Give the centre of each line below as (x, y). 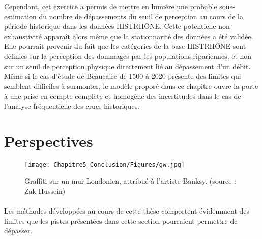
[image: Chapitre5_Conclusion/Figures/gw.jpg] (105, 165)
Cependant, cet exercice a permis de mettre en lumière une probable (111, 6)
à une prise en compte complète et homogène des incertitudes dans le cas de (123, 96)
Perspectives (49, 141)
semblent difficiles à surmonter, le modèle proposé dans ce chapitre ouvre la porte (131, 86)
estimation (20, 16)
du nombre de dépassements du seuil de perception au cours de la (141, 16)
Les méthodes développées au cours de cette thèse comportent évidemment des (127, 211)
